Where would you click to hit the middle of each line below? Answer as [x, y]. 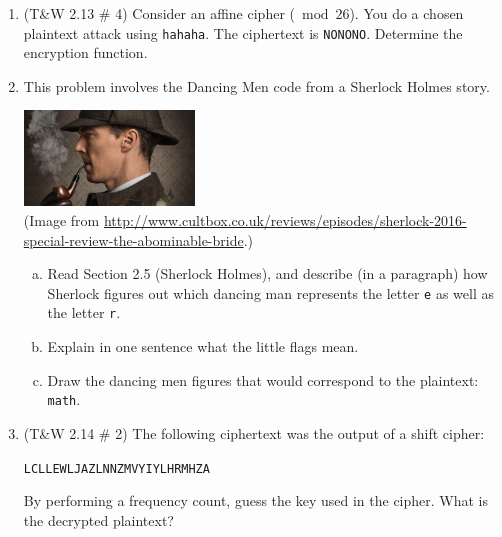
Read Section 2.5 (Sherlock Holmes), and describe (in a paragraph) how [267, 273]
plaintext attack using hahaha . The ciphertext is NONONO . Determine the [243, 32]
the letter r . [84, 312]
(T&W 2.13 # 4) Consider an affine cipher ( [159, 13]
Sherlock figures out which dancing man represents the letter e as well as [270, 292]
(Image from [61, 220]
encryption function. [85, 52]
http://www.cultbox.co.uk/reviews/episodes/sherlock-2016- [285, 220]
